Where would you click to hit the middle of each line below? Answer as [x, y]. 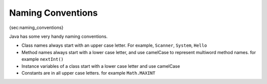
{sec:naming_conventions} [36, 28]
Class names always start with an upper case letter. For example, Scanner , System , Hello [114, 45]
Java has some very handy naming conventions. [58, 36]
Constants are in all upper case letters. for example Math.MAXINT [89, 73]
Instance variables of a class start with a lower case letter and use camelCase [101, 66]
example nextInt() [43, 59]
